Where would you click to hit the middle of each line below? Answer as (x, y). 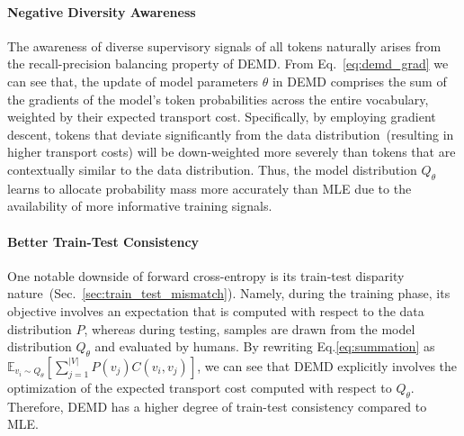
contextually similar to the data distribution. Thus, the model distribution (212, 169)
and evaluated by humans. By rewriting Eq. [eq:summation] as (265, 346)
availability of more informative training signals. (140, 206)
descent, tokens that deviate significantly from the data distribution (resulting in (231, 134)
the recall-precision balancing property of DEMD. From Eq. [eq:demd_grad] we (228, 64)
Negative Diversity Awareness (102, 11)
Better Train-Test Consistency (103, 241)
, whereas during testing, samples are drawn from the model (250, 328)
